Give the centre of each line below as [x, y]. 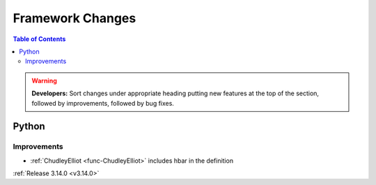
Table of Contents [39, 39]
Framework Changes [75, 18]
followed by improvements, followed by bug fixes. [103, 103]
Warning [44, 81]
